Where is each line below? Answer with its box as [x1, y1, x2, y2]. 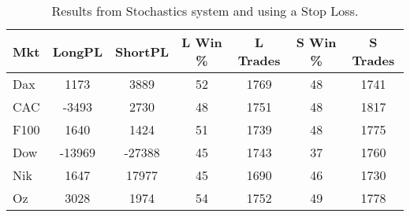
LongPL [52, 42, 103, 61]
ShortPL [115, 42, 170, 61]
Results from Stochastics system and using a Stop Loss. [51, 2, 359, 20]
